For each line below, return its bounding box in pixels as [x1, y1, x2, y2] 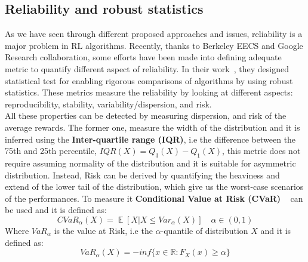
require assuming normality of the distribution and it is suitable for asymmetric [5, 156, 296, 169]
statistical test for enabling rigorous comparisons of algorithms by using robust [5, 74, 293, 87]
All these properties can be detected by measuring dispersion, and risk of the [5, 109, 287, 122]
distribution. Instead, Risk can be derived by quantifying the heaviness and [5, 168, 280, 181]
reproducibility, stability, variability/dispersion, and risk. [5, 97, 212, 110]
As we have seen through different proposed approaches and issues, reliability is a [5, 27, 303, 40]
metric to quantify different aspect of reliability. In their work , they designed [5, 62, 289, 75]
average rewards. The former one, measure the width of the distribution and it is [5, 121, 300, 133]
